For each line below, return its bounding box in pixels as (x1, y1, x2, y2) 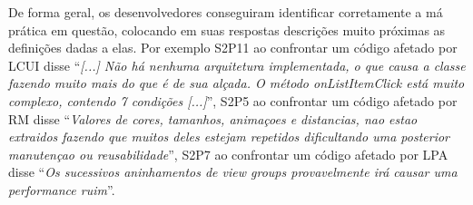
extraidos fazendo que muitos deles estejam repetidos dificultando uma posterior (8, 127, 449, 146)
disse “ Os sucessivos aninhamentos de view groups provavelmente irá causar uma (8, 162, 458, 181)
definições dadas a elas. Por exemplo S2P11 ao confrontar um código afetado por (8, 38, 458, 57)
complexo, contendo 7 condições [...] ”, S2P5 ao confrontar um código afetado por (8, 91, 458, 110)
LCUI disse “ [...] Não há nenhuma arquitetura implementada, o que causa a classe (8, 55, 466, 74)
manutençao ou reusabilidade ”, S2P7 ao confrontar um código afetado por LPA (8, 144, 448, 163)
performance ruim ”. (8, 180, 115, 199)
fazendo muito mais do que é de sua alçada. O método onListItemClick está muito (8, 73, 465, 93)
